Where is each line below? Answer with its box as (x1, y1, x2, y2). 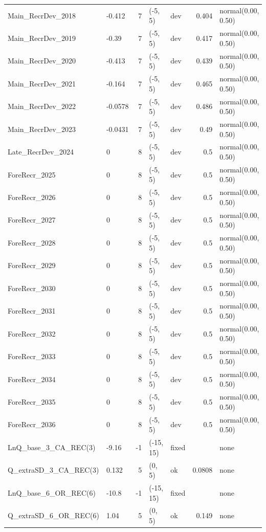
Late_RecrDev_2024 (8, 146, 74, 157)
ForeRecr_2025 (8, 169, 56, 180)
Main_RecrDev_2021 (8, 78, 76, 88)
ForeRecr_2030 (8, 282, 56, 293)
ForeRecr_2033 (8, 351, 56, 362)
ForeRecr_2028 (8, 237, 56, 248)
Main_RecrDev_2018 (8, 10, 76, 20)
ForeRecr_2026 (8, 192, 56, 203)
